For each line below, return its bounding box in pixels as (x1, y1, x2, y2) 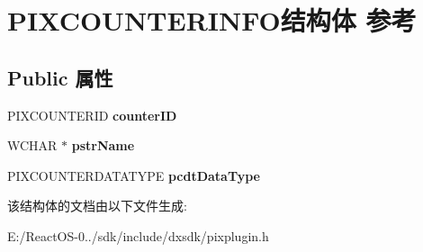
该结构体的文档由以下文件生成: (7, 196, 187, 215)
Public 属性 (7, 63, 113, 91)
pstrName (71, 136, 135, 155)
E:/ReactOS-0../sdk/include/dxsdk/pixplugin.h (7, 226, 269, 245)
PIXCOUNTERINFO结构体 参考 (7, 2, 417, 39)
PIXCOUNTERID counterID (7, 105, 177, 124)
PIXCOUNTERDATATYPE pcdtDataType (7, 166, 260, 184)
